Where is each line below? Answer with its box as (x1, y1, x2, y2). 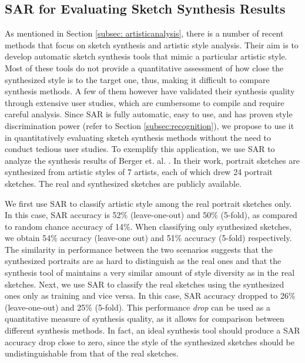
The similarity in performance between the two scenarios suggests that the (5, 243, 273, 255)
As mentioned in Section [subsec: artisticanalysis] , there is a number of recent (5, 27, 284, 39)
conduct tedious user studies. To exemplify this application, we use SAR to (5, 143, 275, 155)
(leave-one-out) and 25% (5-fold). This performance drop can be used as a (5, 301, 271, 313)
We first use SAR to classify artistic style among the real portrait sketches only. (5, 197, 292, 209)
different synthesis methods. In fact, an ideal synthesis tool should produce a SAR (5, 324, 300, 336)
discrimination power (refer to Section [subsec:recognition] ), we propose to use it (5, 119, 294, 131)
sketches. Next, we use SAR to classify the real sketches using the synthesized (5, 278, 284, 290)
